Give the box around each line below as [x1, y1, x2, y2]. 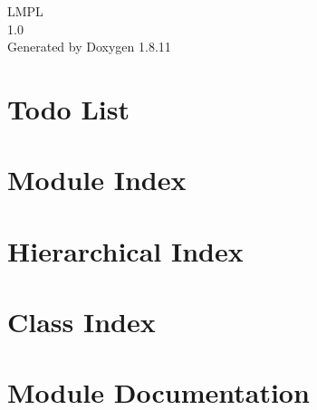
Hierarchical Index [7, 232, 244, 269]
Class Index [7, 303, 156, 340]
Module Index [7, 161, 187, 198]
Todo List [7, 90, 130, 127]
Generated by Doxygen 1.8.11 [7, 37, 171, 56]
